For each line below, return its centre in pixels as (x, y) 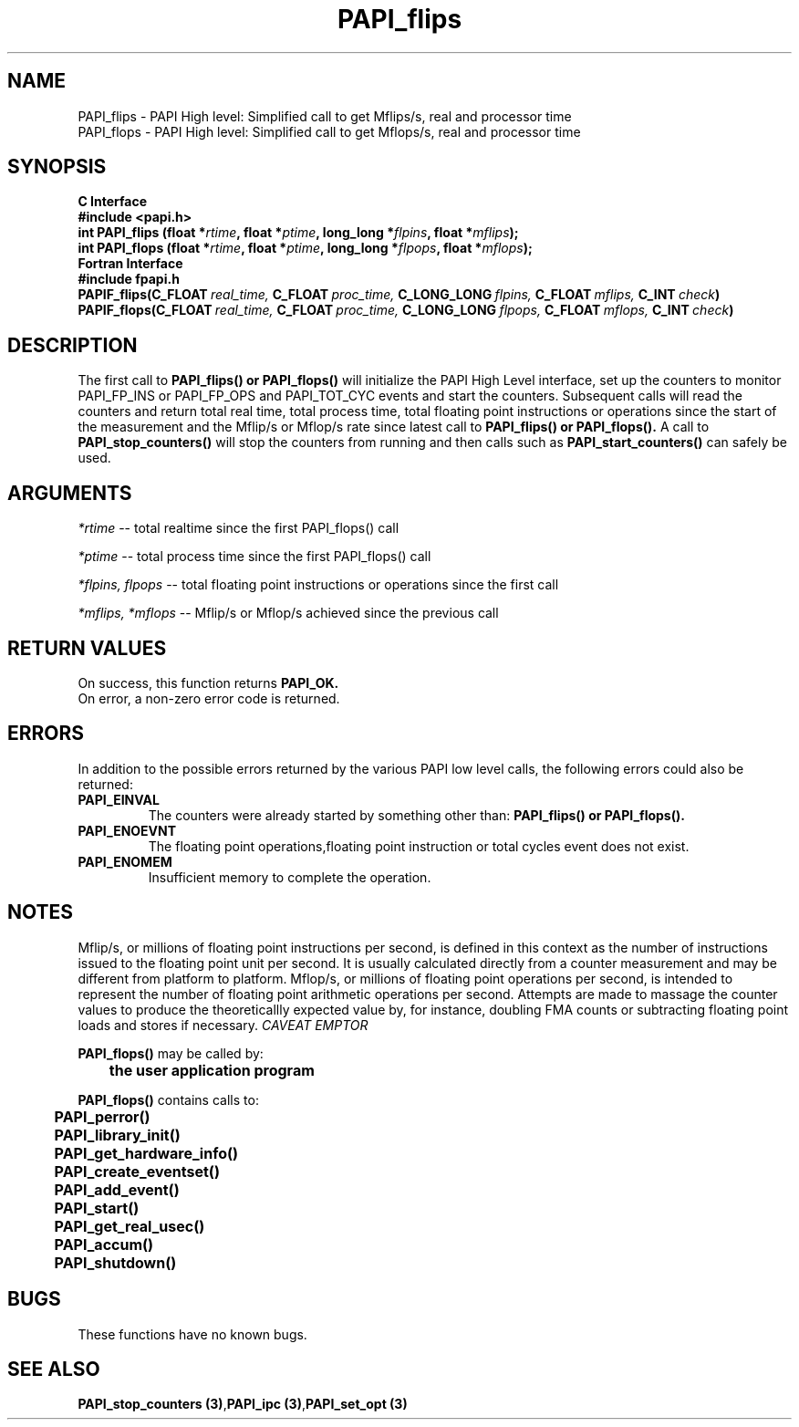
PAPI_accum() (104, 1244)
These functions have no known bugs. (192, 1334)
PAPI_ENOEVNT (127, 830)
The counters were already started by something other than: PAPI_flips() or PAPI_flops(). (416, 815)
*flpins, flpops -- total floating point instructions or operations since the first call (318, 585)
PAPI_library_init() (117, 1135)
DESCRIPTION (73, 345)
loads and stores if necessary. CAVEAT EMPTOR (223, 1025)
